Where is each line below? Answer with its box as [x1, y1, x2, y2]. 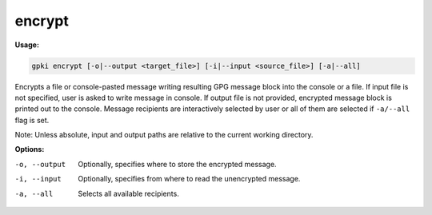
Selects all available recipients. [78, 189, 179, 198]
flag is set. [14, 115, 50, 125]
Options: [14, 145, 45, 154]
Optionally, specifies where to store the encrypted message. [78, 159, 277, 169]
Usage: [14, 40, 40, 50]
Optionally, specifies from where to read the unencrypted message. [78, 174, 301, 184]
